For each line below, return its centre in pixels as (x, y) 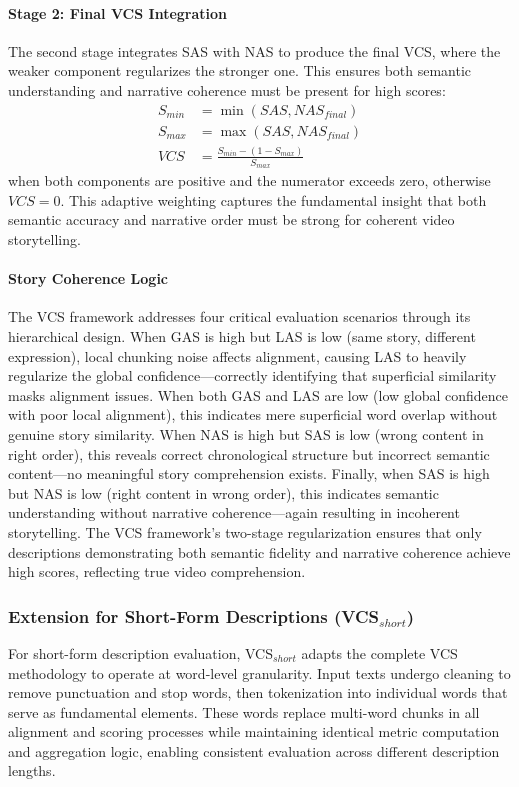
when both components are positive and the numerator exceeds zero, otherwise (249, 180)
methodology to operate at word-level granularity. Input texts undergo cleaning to (259, 672)
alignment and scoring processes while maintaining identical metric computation (254, 731)
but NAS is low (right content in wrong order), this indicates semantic (223, 492)
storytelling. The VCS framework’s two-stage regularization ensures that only (245, 531)
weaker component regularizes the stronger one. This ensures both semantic (240, 70)
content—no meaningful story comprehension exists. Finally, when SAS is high (249, 473)
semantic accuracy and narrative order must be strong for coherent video (231, 219)
